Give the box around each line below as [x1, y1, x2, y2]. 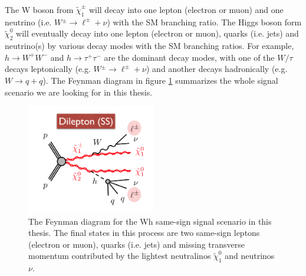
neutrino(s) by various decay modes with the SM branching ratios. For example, [5, 40, 294, 52]
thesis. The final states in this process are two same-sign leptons [28, 226, 260, 239]
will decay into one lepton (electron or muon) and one [88, 4, 284, 15]
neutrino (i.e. [5, 15, 52, 28]
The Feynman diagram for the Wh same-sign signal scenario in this [28, 215, 272, 227]
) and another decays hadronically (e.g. [146, 63, 288, 75]
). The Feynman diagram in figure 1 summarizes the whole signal [42, 74, 278, 86]
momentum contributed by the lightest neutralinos [28, 249, 211, 262]
